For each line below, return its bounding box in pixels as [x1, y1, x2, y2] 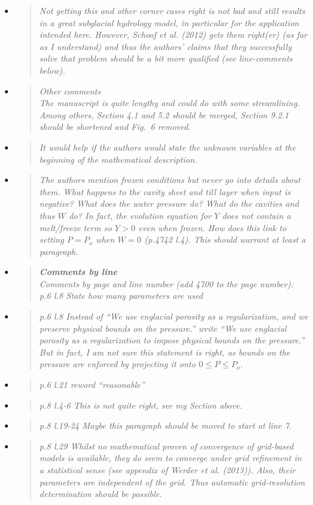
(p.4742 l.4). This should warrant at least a [144, 233, 306, 246]
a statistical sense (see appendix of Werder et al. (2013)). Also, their [39, 464, 296, 476]
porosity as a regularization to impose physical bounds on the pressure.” [39, 334, 304, 346]
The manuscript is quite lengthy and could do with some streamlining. [39, 96, 300, 109]
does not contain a [222, 209, 291, 221]
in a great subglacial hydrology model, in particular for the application [39, 16, 299, 29]
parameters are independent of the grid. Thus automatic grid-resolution [39, 475, 305, 488]
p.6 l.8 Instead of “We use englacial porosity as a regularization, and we [39, 310, 308, 323]
